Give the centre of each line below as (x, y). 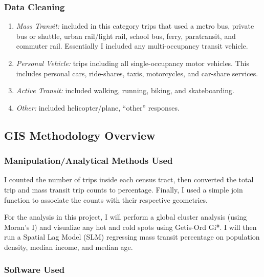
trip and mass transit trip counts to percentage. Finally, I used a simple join (124, 189)
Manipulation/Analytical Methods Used (89, 161)
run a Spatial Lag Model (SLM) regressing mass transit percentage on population (132, 237)
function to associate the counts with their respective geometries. (106, 199)
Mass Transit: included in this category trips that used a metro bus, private (135, 26)
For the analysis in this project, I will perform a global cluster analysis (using (126, 217)
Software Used (35, 270)
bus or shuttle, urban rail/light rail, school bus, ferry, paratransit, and (126, 36)
